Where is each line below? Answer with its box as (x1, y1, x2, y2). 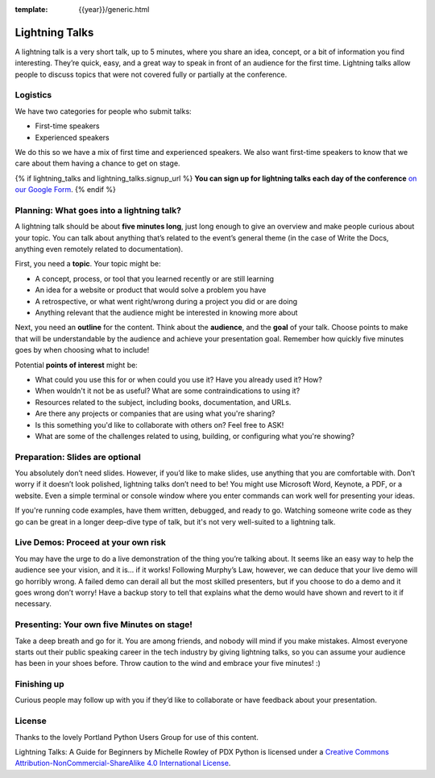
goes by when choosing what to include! (14, 345, 150, 355)
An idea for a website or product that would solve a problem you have (35, 285, 267, 295)
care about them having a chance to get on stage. (14, 158, 180, 169)
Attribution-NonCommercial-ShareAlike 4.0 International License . (14, 759, 231, 768)
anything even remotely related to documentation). (14, 245, 184, 254)
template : (14, 5, 48, 14)
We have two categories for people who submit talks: (14, 106, 193, 116)
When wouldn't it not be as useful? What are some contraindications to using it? (35, 386, 300, 395)
